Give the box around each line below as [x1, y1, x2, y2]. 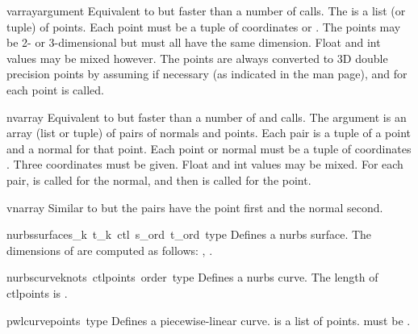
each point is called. [6, 81, 105, 98]
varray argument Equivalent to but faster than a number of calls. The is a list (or [6, 2, 406, 19]
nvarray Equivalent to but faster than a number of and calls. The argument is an [6, 108, 407, 125]
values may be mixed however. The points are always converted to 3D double [6, 49, 388, 66]
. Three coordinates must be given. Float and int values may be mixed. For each [6, 156, 403, 173]
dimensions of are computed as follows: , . [6, 241, 213, 258]
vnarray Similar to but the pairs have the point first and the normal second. [6, 198, 383, 215]
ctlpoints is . [6, 284, 68, 301]
